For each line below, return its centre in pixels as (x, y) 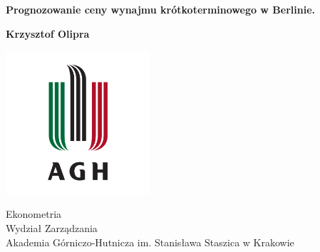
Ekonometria (34, 214)
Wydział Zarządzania (52, 227)
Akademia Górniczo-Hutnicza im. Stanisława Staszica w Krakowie (150, 242)
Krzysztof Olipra (48, 33)
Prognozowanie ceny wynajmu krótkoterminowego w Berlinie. (160, 9)
